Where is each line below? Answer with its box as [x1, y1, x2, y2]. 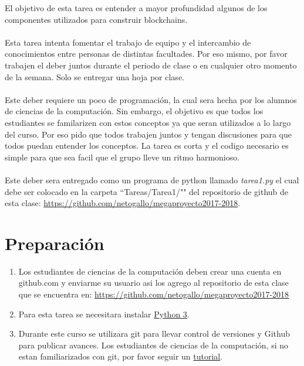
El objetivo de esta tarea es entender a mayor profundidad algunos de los [5, 2, 268, 13]
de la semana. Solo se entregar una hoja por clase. [5, 70, 184, 83]
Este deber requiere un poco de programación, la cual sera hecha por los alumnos [5, 93, 297, 105]
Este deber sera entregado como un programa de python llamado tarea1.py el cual [5, 173, 299, 186]
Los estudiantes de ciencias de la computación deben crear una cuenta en [18, 265, 282, 277]
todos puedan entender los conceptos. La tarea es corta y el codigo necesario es [5, 139, 289, 152]
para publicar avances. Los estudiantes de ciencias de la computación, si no [18, 338, 288, 351]
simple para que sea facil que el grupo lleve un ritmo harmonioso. [5, 150, 240, 163]
